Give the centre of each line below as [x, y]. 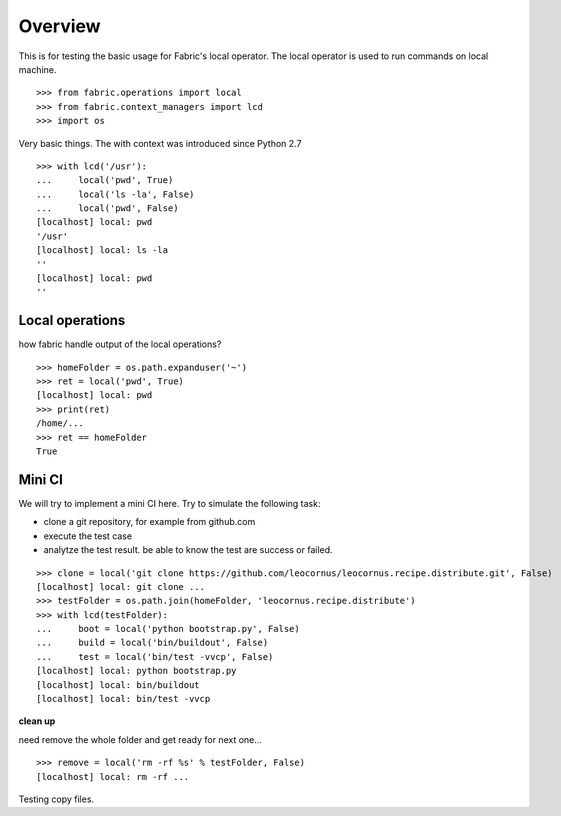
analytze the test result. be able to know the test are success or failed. [188, 550]
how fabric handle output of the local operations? [120, 344]
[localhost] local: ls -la [102, 250]
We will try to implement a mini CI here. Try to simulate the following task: [169, 503]
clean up [37, 721]
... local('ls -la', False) [115, 194]
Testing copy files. [56, 799]
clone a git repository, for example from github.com [149, 522]
